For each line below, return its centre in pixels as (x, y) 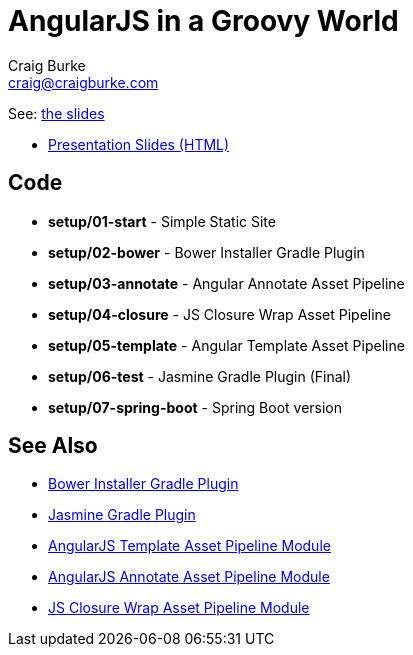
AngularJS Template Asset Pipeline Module (189, 546)
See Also (53, 446)
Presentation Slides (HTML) (139, 144)
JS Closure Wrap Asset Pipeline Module (179, 608)
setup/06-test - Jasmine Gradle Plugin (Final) (200, 376)
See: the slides (56, 113)
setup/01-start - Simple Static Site (162, 221)
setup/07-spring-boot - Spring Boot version (195, 407)
